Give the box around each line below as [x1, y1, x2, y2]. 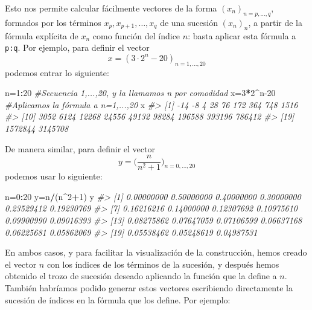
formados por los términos [5, 16, 101, 28]
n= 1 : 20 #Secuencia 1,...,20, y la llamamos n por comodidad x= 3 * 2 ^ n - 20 [5, 86, 276, 99]
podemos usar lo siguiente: [5, 170, 103, 182]
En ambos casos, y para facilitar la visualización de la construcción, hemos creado [5, 246, 307, 259]
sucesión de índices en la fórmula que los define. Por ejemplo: [5, 293, 231, 306]
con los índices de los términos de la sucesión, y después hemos [46, 257, 279, 270]
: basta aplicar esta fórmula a [188, 29, 296, 42]
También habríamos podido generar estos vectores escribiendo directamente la [5, 282, 293, 294]
